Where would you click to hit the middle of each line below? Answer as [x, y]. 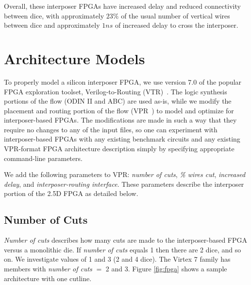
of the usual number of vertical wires [176, 15]
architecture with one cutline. [48, 278]
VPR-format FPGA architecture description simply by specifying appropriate [119, 149]
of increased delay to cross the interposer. [176, 25]
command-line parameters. [43, 158]
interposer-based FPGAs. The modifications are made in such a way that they [120, 120]
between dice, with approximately [54, 15]
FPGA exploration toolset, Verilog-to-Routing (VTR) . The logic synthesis [116, 91]
